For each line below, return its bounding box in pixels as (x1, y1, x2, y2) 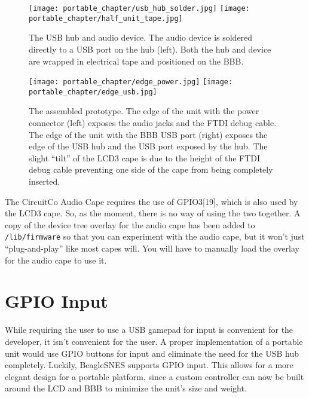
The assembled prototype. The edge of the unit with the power (29, 105, 259, 117)
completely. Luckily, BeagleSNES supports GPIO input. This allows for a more (5, 359, 293, 371)
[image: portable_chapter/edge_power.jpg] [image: (29, 78, 233, 87)
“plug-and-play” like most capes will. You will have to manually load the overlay (5, 242, 299, 254)
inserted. (29, 174, 60, 187)
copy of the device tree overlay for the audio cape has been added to (5, 218, 255, 231)
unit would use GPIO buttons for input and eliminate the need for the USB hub (5, 347, 299, 359)
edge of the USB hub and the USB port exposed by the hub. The (29, 140, 268, 152)
